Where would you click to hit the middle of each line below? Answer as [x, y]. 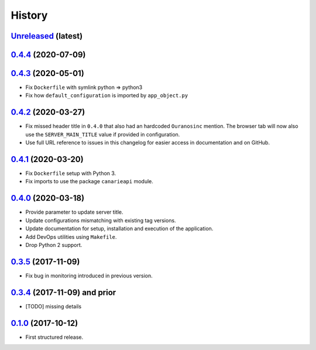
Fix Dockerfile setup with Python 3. [71, 173]
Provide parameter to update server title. [74, 212]
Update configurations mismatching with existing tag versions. [101, 220]
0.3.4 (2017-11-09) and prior [63, 292]
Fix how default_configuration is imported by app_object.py [107, 95]
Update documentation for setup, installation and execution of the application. [119, 229]
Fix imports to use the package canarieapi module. [89, 181]
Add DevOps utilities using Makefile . [71, 236]
